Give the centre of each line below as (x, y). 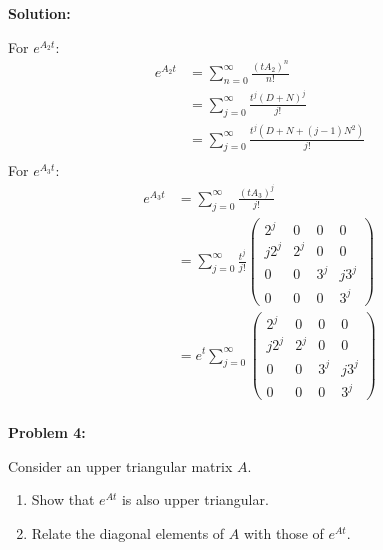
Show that (63, 499)
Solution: (39, 13)
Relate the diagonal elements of (128, 532)
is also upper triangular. (195, 499)
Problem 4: (47, 432)
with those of (283, 532)
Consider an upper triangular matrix (120, 465)
